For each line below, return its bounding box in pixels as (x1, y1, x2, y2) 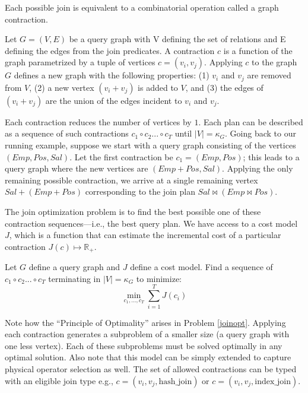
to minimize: (136, 272, 182, 284)
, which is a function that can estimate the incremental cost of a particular (9, 229, 281, 241)
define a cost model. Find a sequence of (130, 261, 273, 273)
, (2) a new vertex (29, 81, 94, 93)
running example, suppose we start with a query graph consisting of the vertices (5, 139, 296, 151)
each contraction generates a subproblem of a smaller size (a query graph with (5, 328, 290, 340)
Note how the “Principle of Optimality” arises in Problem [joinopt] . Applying (5, 316, 286, 328)
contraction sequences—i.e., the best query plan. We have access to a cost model (5, 217, 298, 229)
